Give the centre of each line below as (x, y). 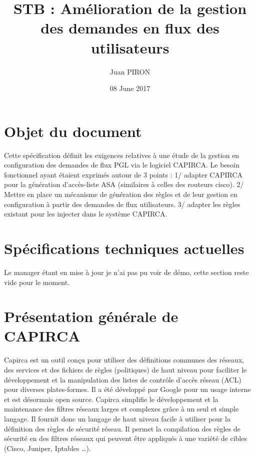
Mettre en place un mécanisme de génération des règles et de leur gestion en (121, 194)
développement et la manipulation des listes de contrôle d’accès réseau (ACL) (123, 379)
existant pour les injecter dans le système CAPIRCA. (86, 214)
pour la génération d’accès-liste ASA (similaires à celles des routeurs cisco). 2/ (124, 184)
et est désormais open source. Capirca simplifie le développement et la (111, 399)
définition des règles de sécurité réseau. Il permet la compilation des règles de (122, 428)
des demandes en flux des (130, 28)
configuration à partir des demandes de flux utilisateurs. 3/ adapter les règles (122, 204)
